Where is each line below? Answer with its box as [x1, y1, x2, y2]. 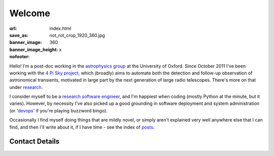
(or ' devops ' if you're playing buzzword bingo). [9, 107, 108, 113]
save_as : [9, 32, 29, 38]
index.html [49, 25, 72, 31]
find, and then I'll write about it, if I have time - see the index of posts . [9, 124, 155, 130]
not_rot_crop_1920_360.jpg [49, 32, 105, 38]
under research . [9, 84, 43, 90]
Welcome [9, 8, 50, 19]
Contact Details [9, 137, 60, 146]
